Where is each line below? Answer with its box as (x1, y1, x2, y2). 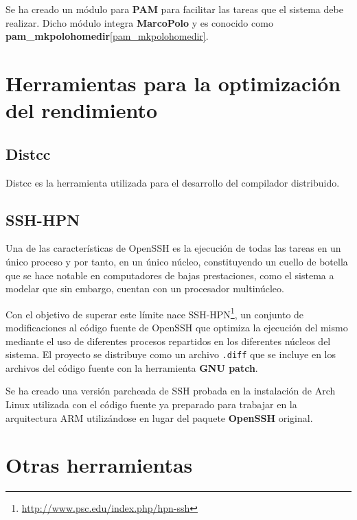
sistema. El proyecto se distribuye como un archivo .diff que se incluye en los (5, 347, 336, 362)
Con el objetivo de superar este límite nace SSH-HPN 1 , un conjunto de (5, 305, 304, 321)
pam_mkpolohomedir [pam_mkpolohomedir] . (5, 29, 209, 43)
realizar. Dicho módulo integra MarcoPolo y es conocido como (5, 15, 273, 29)
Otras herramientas (5, 451, 193, 479)
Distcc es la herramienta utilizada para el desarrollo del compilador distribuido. (5, 175, 340, 189)
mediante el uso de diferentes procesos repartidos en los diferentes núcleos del (5, 333, 331, 348)
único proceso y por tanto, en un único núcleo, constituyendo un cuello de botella (5, 254, 348, 268)
